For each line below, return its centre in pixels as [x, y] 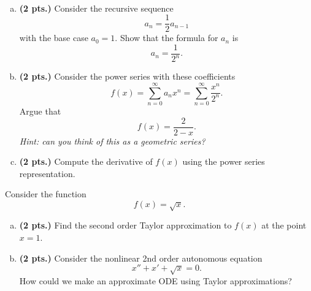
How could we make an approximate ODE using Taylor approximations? [155, 280]
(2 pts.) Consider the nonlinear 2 [83, 258]
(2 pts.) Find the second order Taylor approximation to [125, 225]
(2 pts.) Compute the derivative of [86, 161]
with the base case [54, 38]
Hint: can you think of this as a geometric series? [112, 141]
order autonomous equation [211, 258]
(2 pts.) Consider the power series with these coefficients [127, 76]
